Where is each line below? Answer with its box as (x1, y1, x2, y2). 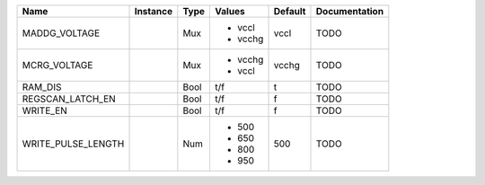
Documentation (315, 5, 384, 17)
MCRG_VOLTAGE (22, 59, 93, 71)
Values (215, 5, 246, 17)
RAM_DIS (22, 81, 62, 93)
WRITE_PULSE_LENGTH (22, 137, 125, 150)
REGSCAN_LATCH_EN (22, 92, 116, 105)
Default (273, 5, 306, 17)
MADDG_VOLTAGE (22, 27, 101, 40)
